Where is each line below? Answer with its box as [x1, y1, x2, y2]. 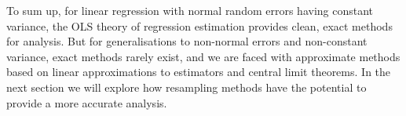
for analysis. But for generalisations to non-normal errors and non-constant [6, 33, 368, 49]
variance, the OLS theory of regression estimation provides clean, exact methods [6, 17, 393, 34]
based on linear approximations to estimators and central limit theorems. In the [6, 63, 391, 80]
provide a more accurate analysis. [6, 94, 167, 111]
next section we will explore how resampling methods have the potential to [6, 78, 367, 95]
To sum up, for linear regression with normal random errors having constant [6, 2, 374, 18]
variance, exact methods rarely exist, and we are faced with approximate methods [6, 48, 401, 64]
